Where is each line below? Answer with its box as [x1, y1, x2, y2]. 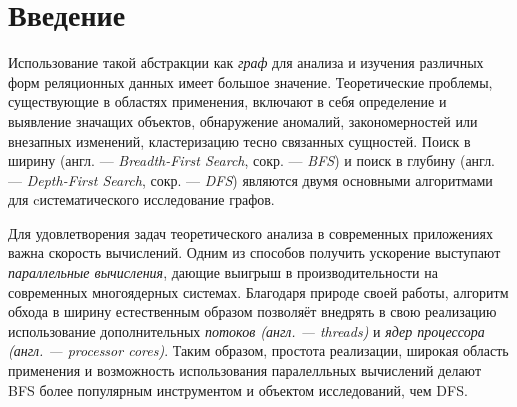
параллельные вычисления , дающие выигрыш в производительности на [8, 262, 438, 283]
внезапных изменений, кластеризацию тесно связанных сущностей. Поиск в [8, 130, 471, 151]
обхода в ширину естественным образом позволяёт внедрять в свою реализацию [8, 301, 497, 322]
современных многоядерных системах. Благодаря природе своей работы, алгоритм [8, 281, 509, 302]
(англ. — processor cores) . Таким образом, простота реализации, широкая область [8, 340, 509, 361]
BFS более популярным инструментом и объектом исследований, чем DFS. [8, 379, 468, 400]
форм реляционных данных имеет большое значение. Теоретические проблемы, [8, 71, 493, 92]
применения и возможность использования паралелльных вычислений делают [8, 360, 482, 381]
